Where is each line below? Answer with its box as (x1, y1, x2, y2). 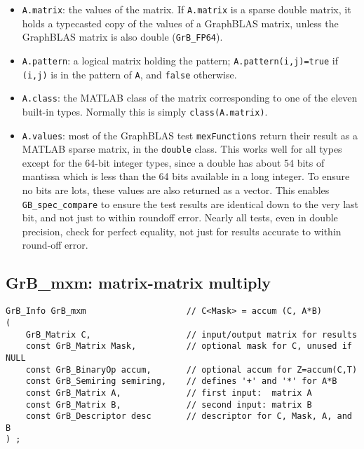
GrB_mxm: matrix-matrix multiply (6, 272, 271, 293)
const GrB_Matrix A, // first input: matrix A (25, 387, 312, 398)
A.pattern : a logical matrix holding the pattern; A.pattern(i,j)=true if (22, 53, 339, 67)
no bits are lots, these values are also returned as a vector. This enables (22, 183, 330, 198)
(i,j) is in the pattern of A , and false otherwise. (22, 67, 237, 81)
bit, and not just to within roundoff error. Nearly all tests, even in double (22, 210, 338, 225)
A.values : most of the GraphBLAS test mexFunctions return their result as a (22, 127, 358, 142)
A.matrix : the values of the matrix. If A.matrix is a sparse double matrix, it (22, 2, 351, 16)
